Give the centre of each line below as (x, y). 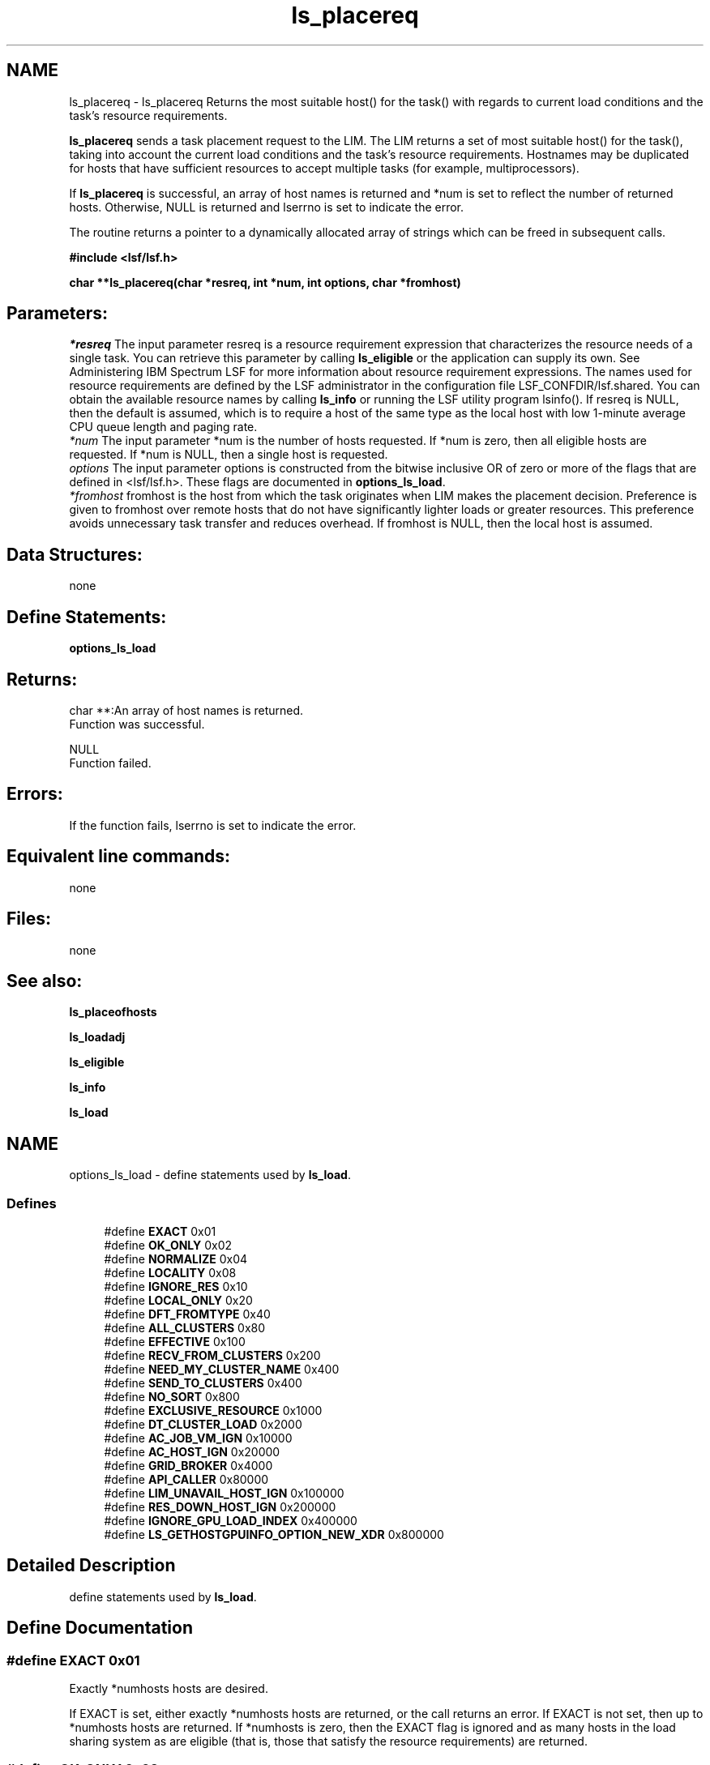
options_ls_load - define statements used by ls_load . (210, 1175)
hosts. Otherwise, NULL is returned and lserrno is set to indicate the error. (267, 207)
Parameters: (57, 314)
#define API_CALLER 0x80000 (186, 1479)
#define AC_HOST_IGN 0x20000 (192, 1451)
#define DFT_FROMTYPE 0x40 (187, 1314)
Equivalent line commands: (119, 857)
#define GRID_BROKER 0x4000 (188, 1465)
